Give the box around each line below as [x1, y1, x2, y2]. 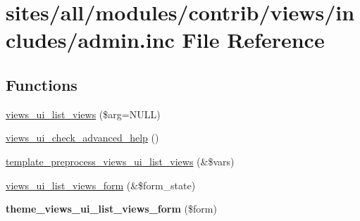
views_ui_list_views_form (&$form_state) [6, 177, 196, 192]
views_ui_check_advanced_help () [6, 130, 159, 145]
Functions [6, 73, 77, 95]
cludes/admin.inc [6, 25, 175, 54]
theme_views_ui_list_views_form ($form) [6, 201, 217, 216]
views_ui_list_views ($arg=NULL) [6, 106, 161, 121]
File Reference [182, 25, 325, 54]
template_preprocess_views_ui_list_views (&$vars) [6, 153, 235, 168]
